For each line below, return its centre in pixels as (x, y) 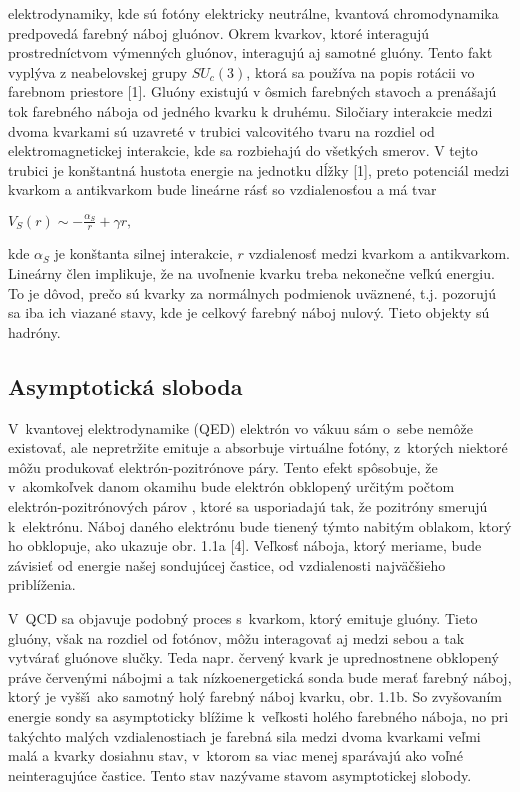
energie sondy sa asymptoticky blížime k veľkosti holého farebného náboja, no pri (258, 715)
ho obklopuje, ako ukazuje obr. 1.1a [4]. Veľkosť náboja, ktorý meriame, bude (245, 545)
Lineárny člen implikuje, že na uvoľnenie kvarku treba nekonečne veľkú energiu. (251, 273)
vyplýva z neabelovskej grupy (98, 71)
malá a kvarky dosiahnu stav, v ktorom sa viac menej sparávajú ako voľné (236, 755)
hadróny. (34, 331)
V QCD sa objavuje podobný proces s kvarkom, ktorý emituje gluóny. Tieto (243, 618)
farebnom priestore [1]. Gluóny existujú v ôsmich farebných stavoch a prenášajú (252, 91)
